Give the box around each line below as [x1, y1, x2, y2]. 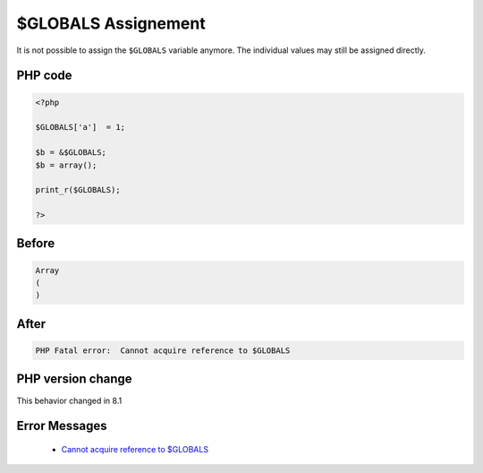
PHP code [16, 68, 72, 83]
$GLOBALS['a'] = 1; [35, 122, 125, 133]
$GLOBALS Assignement [16, 13, 206, 33]
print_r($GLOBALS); [35, 185, 121, 195]
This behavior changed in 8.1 [16, 395, 123, 406]
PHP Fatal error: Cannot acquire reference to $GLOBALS [35, 346, 291, 356]
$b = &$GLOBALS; [35, 148, 107, 158]
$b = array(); [35, 159, 97, 170]
